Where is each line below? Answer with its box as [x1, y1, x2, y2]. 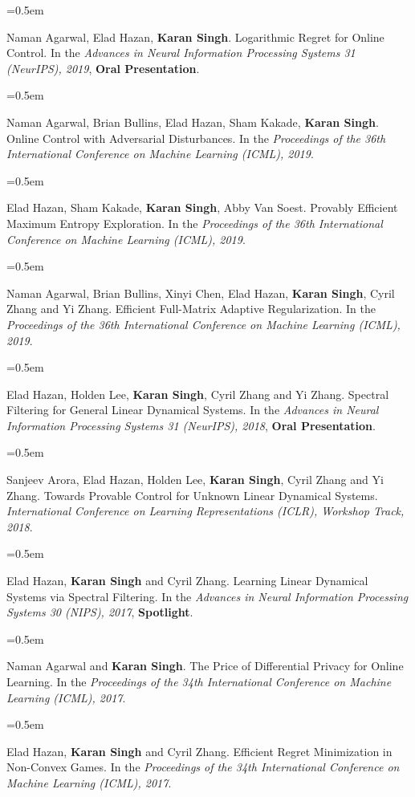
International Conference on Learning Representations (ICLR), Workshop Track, [6, 502, 405, 519]
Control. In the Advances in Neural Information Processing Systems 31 [6, 44, 356, 61]
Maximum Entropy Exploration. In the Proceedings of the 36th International [6, 214, 383, 231]
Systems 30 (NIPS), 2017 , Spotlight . [6, 604, 193, 620]
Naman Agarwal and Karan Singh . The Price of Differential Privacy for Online [6, 657, 404, 674]
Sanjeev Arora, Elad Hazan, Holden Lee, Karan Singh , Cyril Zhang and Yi [6, 471, 384, 488]
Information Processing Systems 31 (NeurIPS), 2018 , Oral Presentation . [6, 417, 376, 433]
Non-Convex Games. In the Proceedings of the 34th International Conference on [6, 758, 400, 775]
